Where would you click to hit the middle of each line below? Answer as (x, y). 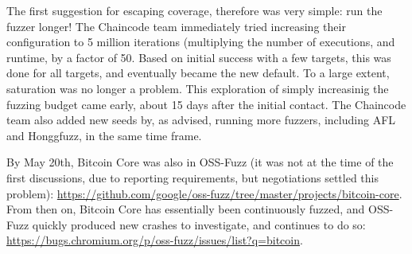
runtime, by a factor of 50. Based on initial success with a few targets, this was (199, 57)
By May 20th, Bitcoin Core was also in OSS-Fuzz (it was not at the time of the (200, 162)
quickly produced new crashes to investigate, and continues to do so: (199, 224)
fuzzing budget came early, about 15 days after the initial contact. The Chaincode (206, 104)
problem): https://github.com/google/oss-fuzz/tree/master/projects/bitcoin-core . (204, 193)
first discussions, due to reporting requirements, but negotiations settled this (192, 177)
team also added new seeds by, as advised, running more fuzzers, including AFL (201, 120)
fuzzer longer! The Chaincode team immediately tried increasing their (176, 26)
